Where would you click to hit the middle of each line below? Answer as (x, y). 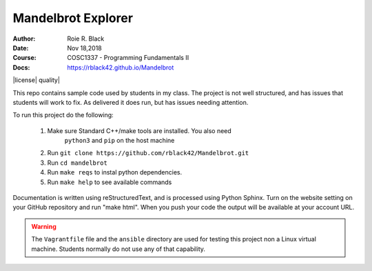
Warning (44, 226)
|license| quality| (36, 80)
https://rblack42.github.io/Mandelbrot (121, 67)
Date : (21, 48)
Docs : (21, 67)
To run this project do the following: (63, 115)
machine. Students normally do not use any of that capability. (118, 249)
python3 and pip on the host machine (120, 141)
